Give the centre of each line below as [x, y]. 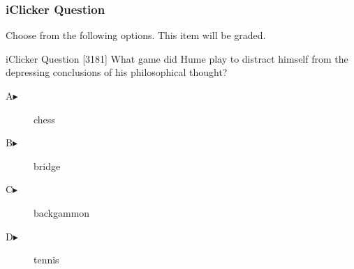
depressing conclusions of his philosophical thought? [117, 72]
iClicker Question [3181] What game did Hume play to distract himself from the [177, 58]
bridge [47, 166]
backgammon [62, 212]
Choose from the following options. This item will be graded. [136, 35]
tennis [46, 260]
